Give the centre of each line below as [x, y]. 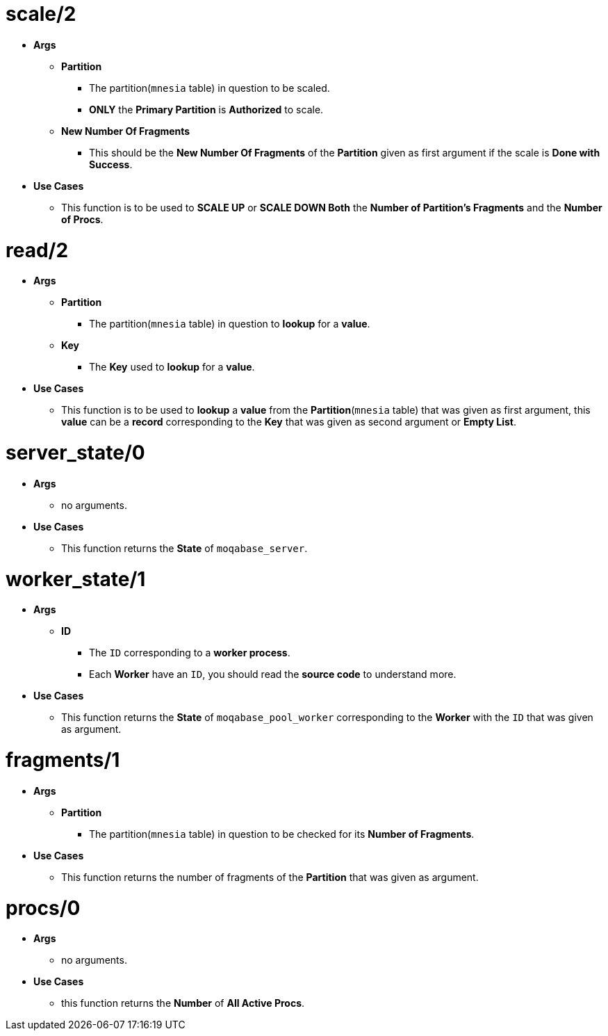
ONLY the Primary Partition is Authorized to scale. [206, 109]
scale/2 [41, 14]
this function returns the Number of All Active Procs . [183, 1003]
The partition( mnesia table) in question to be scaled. [209, 88]
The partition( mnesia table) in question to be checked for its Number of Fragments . [282, 834]
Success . [111, 164]
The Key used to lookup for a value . [172, 367]
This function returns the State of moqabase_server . [184, 548]
